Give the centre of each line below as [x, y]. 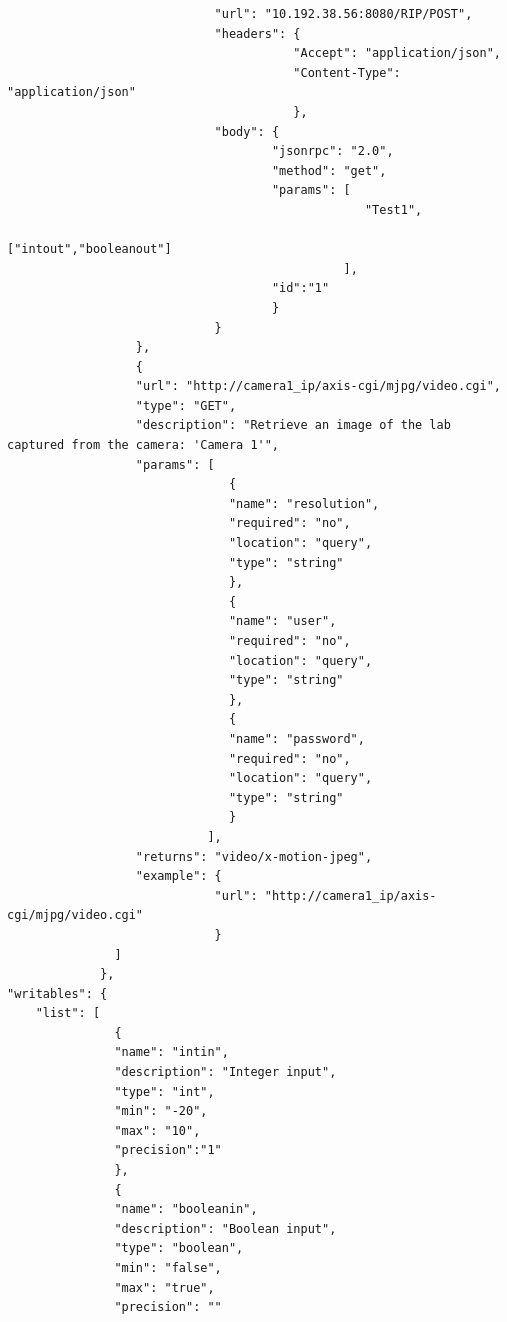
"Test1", [393, 209]
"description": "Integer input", [225, 1072]
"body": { [247, 131]
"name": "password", [296, 738]
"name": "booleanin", [186, 1209]
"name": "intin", [171, 1052]
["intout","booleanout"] [89, 249]
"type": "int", [164, 1091]
